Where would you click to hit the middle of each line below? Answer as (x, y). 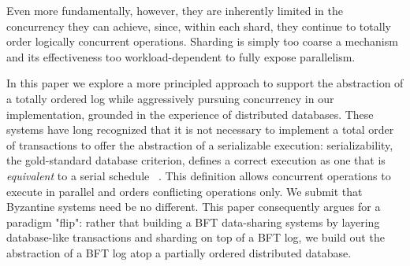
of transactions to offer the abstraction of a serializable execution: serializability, (200, 144)
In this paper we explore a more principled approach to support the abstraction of (205, 83)
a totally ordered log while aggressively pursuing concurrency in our (170, 98)
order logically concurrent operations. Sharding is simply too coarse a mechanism (202, 41)
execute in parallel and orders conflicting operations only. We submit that (184, 191)
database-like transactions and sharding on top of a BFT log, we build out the (196, 237)
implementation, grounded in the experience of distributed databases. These (190, 114)
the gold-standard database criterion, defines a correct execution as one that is (196, 160)
